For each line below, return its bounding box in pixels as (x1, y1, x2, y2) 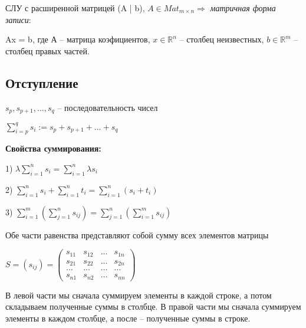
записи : (5, 13, 31, 25)
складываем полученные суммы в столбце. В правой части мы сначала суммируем (5, 300, 301, 313)
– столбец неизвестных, (179, 33, 264, 45)
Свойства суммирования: (5, 142, 101, 155)
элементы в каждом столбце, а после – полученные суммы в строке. (5, 311, 251, 324)
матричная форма (210, 2, 276, 14)
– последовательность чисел (57, 101, 158, 113)
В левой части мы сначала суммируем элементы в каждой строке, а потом (5, 288, 272, 301)
